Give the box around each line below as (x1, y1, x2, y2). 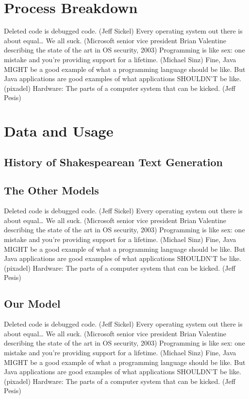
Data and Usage (4, 121, 114, 141)
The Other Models (4, 183, 99, 198)
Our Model (4, 296, 61, 311)
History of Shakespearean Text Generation (4, 154, 223, 169)
